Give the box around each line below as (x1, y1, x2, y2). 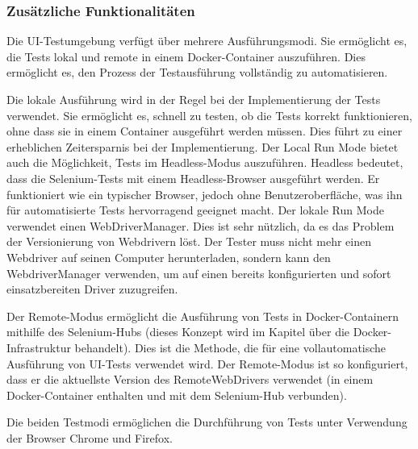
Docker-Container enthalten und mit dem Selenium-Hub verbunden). (6, 386, 347, 403)
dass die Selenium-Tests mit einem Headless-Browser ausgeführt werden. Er (6, 169, 380, 186)
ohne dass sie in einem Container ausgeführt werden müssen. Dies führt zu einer (6, 123, 403, 139)
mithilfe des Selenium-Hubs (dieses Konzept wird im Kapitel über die (6, 323, 350, 340)
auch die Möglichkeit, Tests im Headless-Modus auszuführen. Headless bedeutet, (6, 154, 403, 171)
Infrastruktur (6, 339, 71, 355)
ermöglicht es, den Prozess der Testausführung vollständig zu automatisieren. (6, 64, 388, 81)
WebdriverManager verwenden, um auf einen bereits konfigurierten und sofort (6, 264, 391, 281)
